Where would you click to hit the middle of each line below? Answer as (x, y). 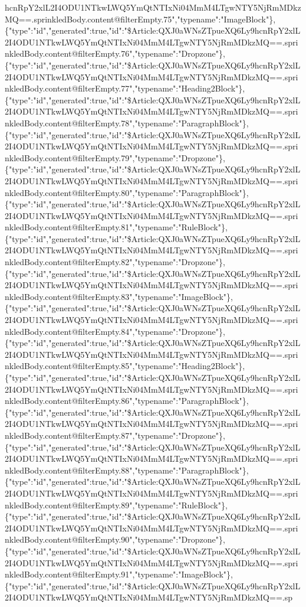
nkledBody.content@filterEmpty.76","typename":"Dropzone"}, (115, 53)
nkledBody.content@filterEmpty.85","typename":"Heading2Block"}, (125, 366)
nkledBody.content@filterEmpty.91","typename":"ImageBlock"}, (119, 574)
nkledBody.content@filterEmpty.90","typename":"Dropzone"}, (115, 539)
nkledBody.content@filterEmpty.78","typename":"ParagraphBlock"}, (127, 123)
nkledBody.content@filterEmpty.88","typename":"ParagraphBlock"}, (127, 470)
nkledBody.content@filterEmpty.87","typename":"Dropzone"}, (115, 435)
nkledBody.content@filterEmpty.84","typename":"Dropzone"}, (115, 331)
